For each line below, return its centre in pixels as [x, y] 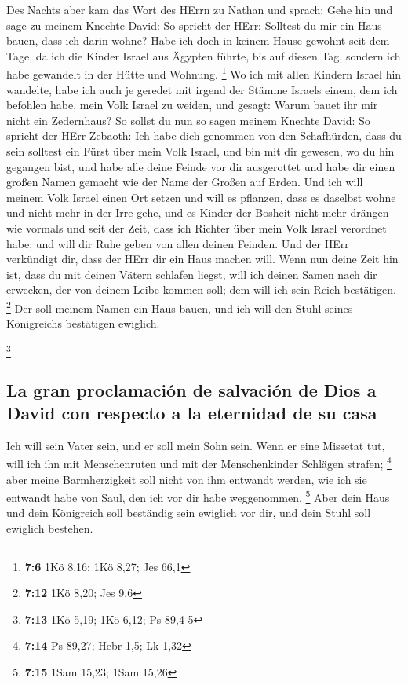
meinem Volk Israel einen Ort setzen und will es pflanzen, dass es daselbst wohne [201, 197]
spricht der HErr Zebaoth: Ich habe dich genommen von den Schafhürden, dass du [204, 136]
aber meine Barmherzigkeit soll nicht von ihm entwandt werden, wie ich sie [187, 479]
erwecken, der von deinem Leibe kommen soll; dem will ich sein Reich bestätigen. [201, 289]
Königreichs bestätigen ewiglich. [83, 323]
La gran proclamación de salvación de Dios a [191, 389]
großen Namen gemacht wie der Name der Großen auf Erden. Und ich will [185, 182]
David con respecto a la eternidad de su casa [192, 412]
